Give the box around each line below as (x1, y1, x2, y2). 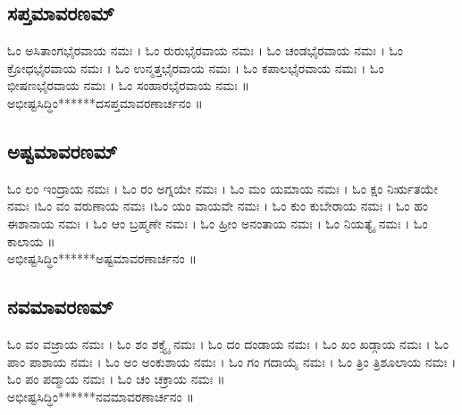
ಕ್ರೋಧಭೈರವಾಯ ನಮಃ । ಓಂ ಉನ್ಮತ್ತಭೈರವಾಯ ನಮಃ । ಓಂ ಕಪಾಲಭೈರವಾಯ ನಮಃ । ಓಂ (7, 58, 384, 77)
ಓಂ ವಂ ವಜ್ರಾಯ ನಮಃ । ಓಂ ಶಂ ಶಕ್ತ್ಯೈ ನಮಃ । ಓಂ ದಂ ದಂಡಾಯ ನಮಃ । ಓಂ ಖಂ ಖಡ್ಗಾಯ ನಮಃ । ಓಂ (7, 334, 449, 353)
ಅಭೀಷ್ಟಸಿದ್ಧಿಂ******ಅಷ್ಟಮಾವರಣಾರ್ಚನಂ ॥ (7, 249, 197, 268)
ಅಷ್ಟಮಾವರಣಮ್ (7, 137, 118, 164)
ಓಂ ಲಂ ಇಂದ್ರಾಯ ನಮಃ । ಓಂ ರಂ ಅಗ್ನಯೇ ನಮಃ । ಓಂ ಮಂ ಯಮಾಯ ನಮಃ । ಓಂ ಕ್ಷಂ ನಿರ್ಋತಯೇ (7, 178, 438, 197)
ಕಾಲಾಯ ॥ (7, 231, 55, 250)
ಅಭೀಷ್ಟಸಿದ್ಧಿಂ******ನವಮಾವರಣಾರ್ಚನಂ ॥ (7, 386, 195, 405)
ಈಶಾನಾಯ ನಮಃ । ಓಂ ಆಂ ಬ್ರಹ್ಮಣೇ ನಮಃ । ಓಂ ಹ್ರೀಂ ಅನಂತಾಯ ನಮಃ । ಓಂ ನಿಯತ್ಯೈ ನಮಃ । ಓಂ (7, 213, 428, 232)
